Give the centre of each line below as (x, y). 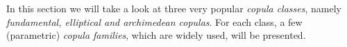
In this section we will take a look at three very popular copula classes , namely (174, 8)
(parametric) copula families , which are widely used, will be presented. (156, 35)
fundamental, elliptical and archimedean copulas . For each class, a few (154, 21)
